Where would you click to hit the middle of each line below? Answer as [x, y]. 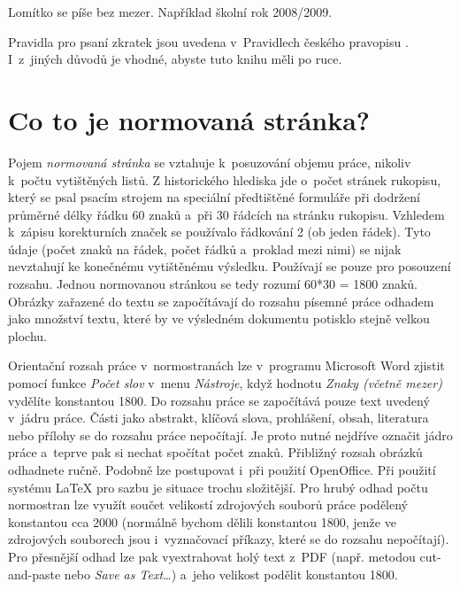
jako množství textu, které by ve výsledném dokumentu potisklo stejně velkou [219, 318]
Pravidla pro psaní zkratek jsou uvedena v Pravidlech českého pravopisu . [208, 41]
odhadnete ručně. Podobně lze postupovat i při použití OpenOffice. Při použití [222, 470]
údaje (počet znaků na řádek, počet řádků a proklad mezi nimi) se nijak [205, 248]
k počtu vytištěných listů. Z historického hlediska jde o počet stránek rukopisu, [225, 179]
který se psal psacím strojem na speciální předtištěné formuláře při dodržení [214, 197]
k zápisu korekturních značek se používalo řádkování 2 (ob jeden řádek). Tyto [219, 232]
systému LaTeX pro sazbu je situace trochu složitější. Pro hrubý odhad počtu [218, 487]
